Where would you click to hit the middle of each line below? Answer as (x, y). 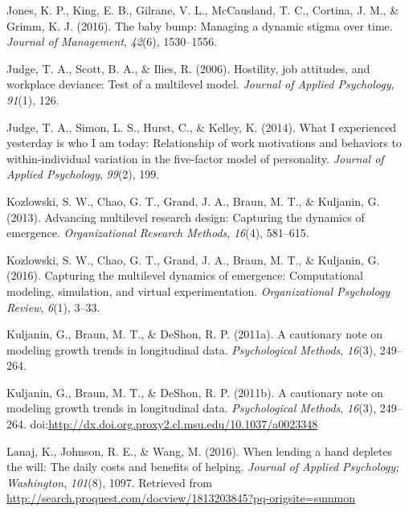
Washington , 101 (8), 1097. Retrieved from (109, 482)
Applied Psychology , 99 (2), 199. (83, 174)
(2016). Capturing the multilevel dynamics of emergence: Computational (185, 275)
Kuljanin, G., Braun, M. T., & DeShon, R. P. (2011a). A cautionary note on (195, 334)
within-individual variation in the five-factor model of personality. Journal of (195, 158)
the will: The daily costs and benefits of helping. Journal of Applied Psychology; (203, 467)
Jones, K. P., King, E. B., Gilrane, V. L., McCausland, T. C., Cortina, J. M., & (203, 10)
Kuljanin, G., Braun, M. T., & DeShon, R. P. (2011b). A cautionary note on (195, 392)
